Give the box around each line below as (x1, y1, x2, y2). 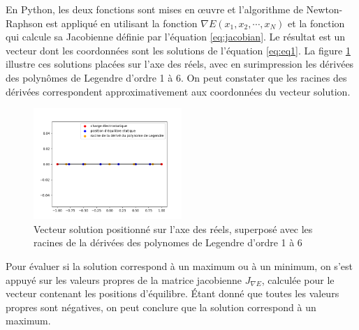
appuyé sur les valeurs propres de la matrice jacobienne (6, 272, 242, 287)
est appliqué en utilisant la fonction (45, 15, 198, 30)
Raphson (6, 15, 43, 30)
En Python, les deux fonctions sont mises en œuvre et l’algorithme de (6, 2, 303, 16)
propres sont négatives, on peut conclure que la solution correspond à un (6, 299, 316, 314)
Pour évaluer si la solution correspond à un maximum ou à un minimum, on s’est (6, 258, 353, 273)
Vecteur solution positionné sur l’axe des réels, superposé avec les (34, 221, 313, 236)
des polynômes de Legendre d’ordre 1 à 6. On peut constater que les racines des (6, 70, 347, 84)
